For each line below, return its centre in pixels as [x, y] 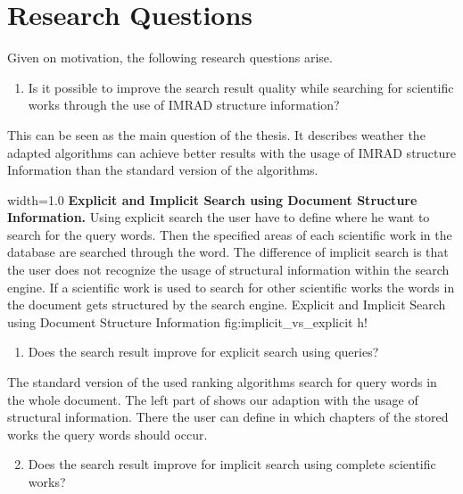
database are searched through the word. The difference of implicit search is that [228, 252]
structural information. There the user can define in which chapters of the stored [228, 417]
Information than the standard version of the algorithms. [163, 170]
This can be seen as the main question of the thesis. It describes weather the [216, 134]
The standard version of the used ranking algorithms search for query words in [222, 382]
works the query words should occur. [107, 434]
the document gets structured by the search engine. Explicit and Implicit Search [227, 305]
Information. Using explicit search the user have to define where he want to [219, 217]
